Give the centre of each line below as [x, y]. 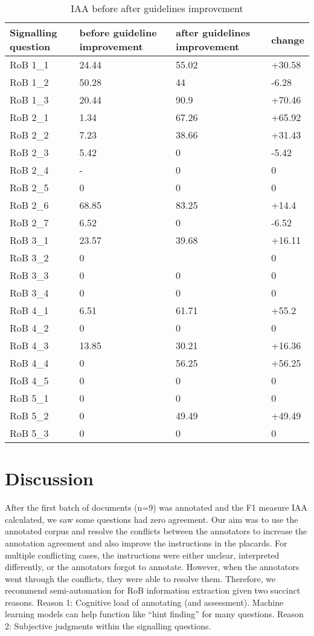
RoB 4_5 [29, 380]
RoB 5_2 [29, 415]
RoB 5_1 [29, 398]
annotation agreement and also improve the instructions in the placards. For [146, 543]
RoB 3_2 [29, 257]
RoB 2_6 [29, 205]
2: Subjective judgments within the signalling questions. [108, 626]
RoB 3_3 [29, 275]
